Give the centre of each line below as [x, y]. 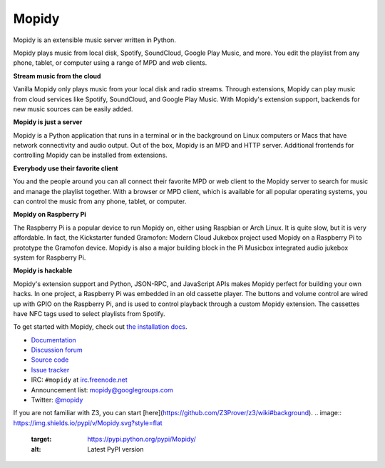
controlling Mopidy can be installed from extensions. [90, 155]
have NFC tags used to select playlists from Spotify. [89, 313]
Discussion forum [57, 350]
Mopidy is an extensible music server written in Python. [94, 40]
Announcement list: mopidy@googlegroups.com [102, 390]
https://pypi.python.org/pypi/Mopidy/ [142, 439]
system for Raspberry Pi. [50, 258]
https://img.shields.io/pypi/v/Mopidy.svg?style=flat [88, 423]
